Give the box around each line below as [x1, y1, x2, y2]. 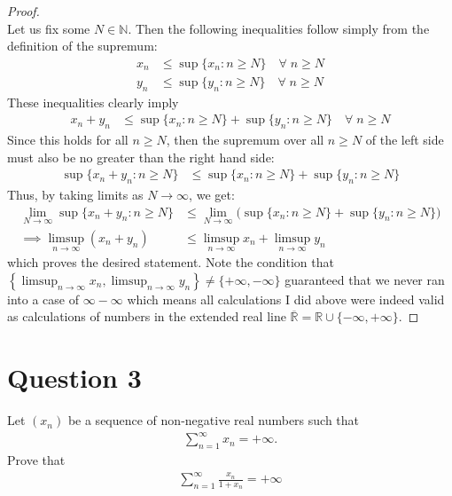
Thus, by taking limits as [7, 185, 144, 204]
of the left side [365, 130, 444, 149]
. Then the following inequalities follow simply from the [128, 19, 430, 37]
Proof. [7, 2, 40, 20]
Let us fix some [7, 19, 90, 37]
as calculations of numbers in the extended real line [7, 307, 286, 326]
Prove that [7, 451, 66, 468]
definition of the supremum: [7, 36, 158, 55]
